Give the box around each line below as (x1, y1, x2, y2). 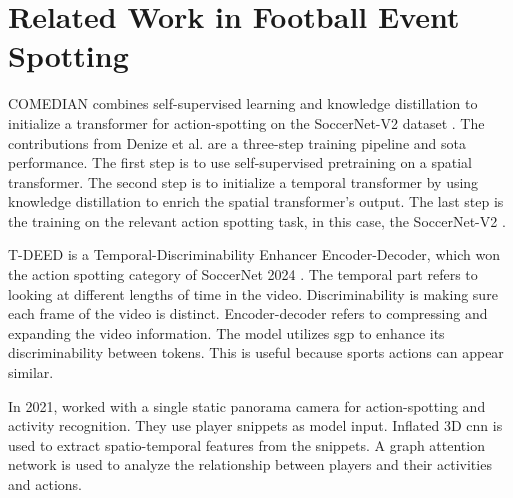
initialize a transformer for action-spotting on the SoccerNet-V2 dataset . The (8, 112, 485, 133)
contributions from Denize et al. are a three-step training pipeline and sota (8, 132, 466, 153)
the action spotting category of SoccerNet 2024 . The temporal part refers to (8, 264, 478, 285)
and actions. (8, 474, 82, 494)
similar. (8, 362, 54, 383)
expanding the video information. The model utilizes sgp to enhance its (8, 322, 445, 343)
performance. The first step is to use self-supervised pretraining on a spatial (8, 152, 473, 173)
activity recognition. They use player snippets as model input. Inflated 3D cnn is (8, 415, 503, 436)
